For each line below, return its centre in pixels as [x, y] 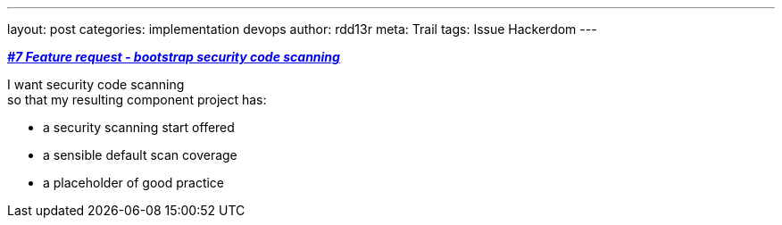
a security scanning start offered [139, 127]
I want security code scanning [96, 84]
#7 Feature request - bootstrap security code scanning [174, 57]
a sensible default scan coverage [140, 155]
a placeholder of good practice [134, 183]
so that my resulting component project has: [137, 100]
